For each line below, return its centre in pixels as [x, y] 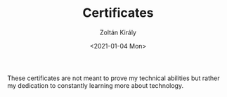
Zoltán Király [118, 32]
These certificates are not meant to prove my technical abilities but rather [113, 78]
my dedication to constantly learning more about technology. [96, 85]
